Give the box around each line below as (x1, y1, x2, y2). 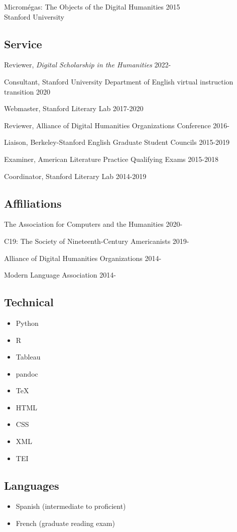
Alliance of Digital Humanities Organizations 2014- (4, 252, 162, 263)
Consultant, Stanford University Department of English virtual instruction (4, 76, 233, 86)
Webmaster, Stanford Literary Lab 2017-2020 (4, 103, 144, 114)
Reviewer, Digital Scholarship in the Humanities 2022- (4, 59, 171, 70)
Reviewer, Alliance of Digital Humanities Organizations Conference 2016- (4, 120, 230, 130)
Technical (4, 294, 54, 310)
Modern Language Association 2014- (4, 270, 116, 280)
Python (16, 317, 39, 328)
